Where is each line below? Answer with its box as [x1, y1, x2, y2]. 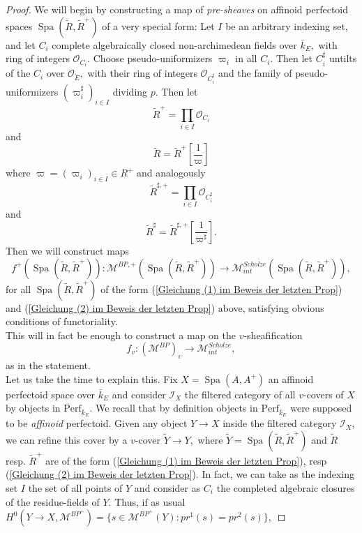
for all [6, 281, 31, 296]
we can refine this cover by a [6, 433, 128, 447]
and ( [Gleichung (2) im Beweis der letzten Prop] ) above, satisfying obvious [6, 300, 324, 315]
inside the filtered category [223, 416, 337, 430]
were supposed [290, 400, 352, 415]
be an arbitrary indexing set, [225, 18, 348, 33]
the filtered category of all [184, 386, 296, 401]
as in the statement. [6, 358, 91, 373]
